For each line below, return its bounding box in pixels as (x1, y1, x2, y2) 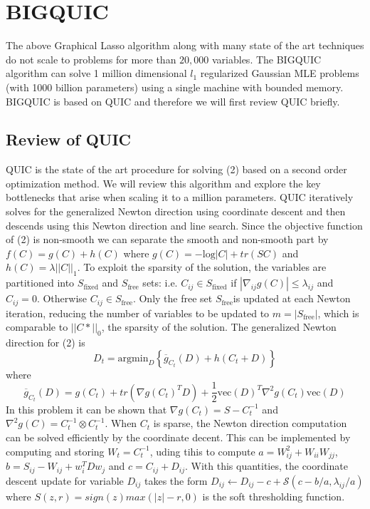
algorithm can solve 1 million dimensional (6, 66, 187, 81)
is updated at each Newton (233, 291, 351, 306)
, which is (317, 305, 359, 320)
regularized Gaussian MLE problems (200, 66, 359, 81)
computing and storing (6, 443, 105, 458)
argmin (117, 353, 149, 364)
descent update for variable (6, 473, 124, 488)
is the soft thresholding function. (202, 488, 345, 503)
